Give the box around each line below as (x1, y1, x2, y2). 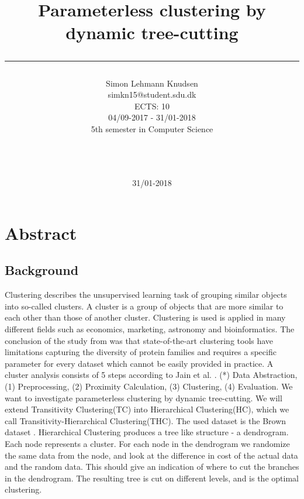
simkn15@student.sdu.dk (108, 88, 196, 101)
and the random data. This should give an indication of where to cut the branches (5, 460, 299, 473)
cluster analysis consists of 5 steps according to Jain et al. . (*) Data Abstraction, (5, 369, 298, 381)
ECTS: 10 (134, 99, 170, 112)
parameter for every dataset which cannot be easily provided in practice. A (5, 357, 274, 369)
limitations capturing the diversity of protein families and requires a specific (5, 346, 277, 358)
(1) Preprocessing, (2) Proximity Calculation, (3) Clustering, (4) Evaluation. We (5, 380, 293, 393)
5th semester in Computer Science (91, 122, 213, 135)
